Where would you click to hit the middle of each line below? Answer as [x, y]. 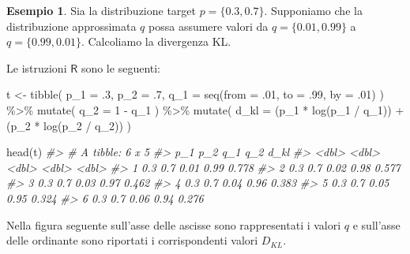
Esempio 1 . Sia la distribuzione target [102, 10]
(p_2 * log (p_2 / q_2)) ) [69, 125]
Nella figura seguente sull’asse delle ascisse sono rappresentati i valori [174, 224]
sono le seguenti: [120, 67]
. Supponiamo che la [313, 10]
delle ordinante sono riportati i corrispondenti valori [132, 240]
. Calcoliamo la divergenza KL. [156, 41]
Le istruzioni [37, 67]
